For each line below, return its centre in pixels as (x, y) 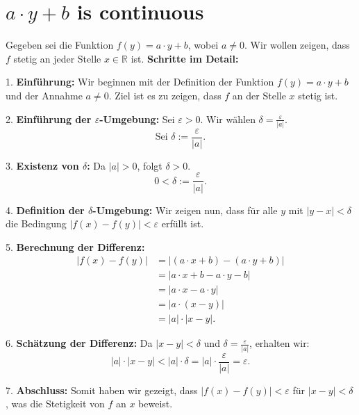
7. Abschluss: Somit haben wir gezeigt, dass (102, 390)
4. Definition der (45, 210)
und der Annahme (44, 95)
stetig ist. (318, 95)
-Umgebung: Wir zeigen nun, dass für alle (185, 210)
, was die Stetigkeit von (55, 404)
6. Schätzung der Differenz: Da (79, 343)
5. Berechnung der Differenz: (75, 246)
